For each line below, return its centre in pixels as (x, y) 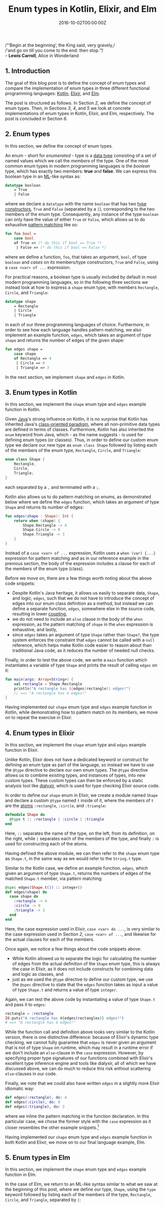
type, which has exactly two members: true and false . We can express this (81, 171)
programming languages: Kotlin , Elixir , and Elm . (53, 93)
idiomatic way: (20, 1088)
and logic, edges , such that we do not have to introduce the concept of (83, 598)
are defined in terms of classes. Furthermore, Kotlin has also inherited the (79, 429)
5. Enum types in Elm (38, 1158)
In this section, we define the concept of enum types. (59, 146)
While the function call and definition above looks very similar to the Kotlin (80, 1032)
